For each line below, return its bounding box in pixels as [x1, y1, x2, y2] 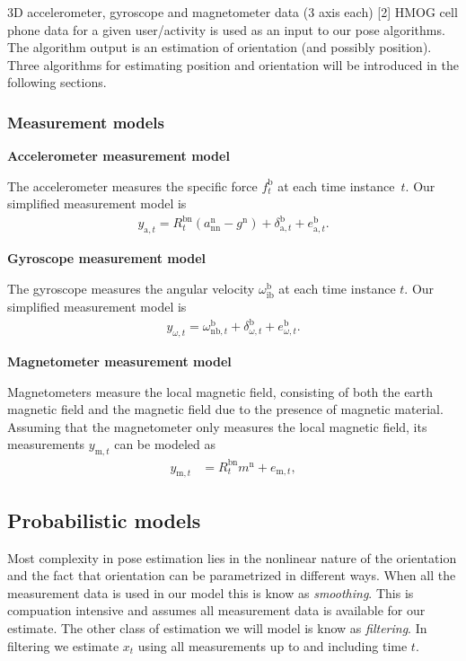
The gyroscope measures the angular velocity [7, 278, 255, 297]
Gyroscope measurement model [7, 249, 207, 268]
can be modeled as [114, 435, 216, 454]
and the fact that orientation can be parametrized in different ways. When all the [7, 566, 456, 585]
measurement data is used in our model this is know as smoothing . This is [7, 583, 414, 602]
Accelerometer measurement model [7, 146, 230, 165]
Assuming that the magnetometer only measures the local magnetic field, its [7, 417, 427, 436]
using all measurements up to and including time [137, 636, 408, 655]
